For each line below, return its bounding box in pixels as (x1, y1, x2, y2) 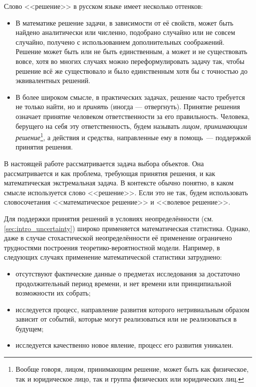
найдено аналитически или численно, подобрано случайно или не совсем (15, 27, 235, 37)
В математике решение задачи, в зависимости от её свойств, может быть (15, 17, 233, 28)
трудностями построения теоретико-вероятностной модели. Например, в (4, 242, 220, 252)
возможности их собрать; (15, 288, 91, 298)
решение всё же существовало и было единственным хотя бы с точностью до (15, 65, 248, 76)
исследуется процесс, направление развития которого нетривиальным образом (15, 304, 250, 314)
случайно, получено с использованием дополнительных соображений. (15, 36, 224, 47)
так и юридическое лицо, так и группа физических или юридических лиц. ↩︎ (15, 373, 244, 384)
